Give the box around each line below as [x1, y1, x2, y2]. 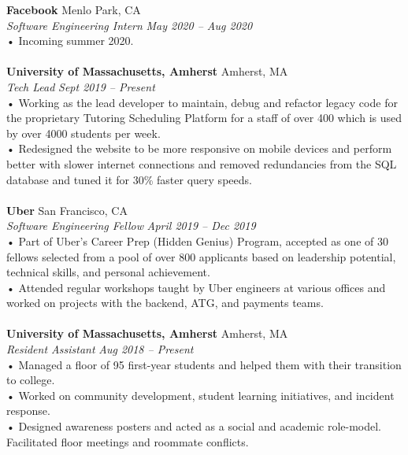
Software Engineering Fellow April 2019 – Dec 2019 [6, 217, 256, 234]
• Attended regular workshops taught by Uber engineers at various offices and [6, 279, 386, 295]
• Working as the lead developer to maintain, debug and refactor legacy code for [6, 94, 398, 110]
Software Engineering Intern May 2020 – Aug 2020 [6, 17, 253, 33]
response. [6, 402, 50, 419]
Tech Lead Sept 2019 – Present [6, 78, 155, 94]
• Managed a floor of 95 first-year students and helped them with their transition [6, 356, 402, 372]
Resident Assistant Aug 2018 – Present [6, 341, 194, 357]
